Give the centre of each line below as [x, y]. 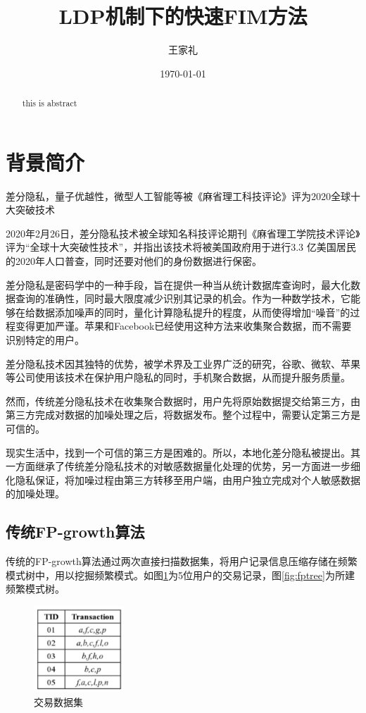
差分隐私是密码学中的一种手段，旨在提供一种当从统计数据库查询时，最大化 [178, 284]
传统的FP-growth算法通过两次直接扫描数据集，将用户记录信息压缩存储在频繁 [182, 561]
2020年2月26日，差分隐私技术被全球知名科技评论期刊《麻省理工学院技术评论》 [183, 233]
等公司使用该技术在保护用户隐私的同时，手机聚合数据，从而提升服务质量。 [178, 377]
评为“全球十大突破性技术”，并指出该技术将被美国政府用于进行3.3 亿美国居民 [181, 247]
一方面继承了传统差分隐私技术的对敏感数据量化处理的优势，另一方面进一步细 [183, 466]
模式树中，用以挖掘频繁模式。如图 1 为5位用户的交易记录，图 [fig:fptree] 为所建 [180, 575]
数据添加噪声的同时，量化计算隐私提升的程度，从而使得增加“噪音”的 [193, 312]
